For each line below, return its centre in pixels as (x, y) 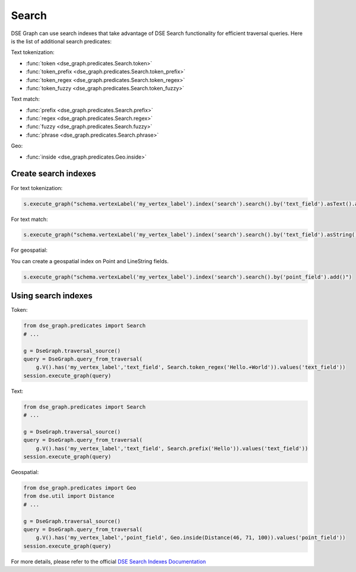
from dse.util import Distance (69, 496)
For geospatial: (29, 250)
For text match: (29, 219)
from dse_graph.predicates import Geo (80, 488)
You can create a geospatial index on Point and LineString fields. (90, 261)
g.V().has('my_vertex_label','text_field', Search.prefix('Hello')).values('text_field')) (172, 448)
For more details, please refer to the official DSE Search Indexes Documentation (109, 561)
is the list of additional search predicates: (61, 41)
